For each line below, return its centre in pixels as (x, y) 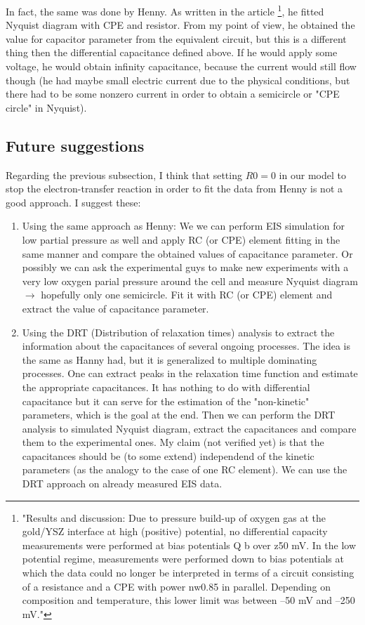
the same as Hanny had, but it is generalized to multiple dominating (170, 359)
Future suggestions (75, 145)
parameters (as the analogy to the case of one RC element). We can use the (185, 469)
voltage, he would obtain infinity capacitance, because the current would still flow (181, 66)
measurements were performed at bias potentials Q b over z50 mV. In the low (189, 545)
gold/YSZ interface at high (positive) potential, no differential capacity (175, 531)
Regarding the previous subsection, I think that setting (124, 175)
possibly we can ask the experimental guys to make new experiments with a (185, 267)
